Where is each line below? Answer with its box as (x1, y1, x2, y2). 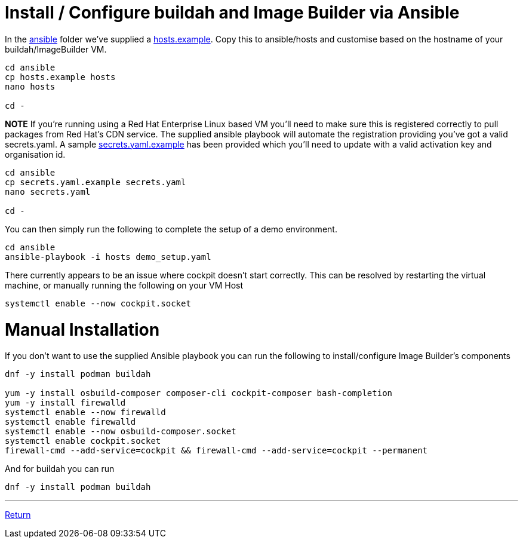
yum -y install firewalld (5, 398, 126, 408)
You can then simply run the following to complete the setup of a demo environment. (5, 223, 337, 234)
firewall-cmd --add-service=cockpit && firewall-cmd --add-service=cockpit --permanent (5, 446, 428, 456)
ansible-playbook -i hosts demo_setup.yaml (5, 251, 211, 262)
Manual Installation (5, 319, 160, 340)
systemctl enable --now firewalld (5, 407, 166, 418)
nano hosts (5, 81, 56, 91)
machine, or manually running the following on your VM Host (5, 280, 244, 290)
